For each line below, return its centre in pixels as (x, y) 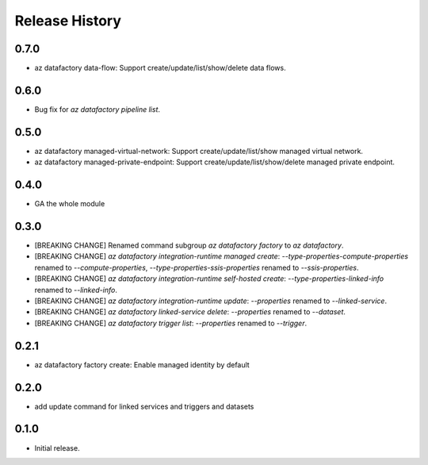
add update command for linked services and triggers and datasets (144, 406)
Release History (68, 21)
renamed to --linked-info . (76, 290)
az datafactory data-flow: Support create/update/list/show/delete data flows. (160, 68)
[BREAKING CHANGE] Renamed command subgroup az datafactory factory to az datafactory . (189, 245)
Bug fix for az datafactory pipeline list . (97, 109)
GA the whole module (70, 204)
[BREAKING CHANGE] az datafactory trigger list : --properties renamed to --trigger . (171, 323)
